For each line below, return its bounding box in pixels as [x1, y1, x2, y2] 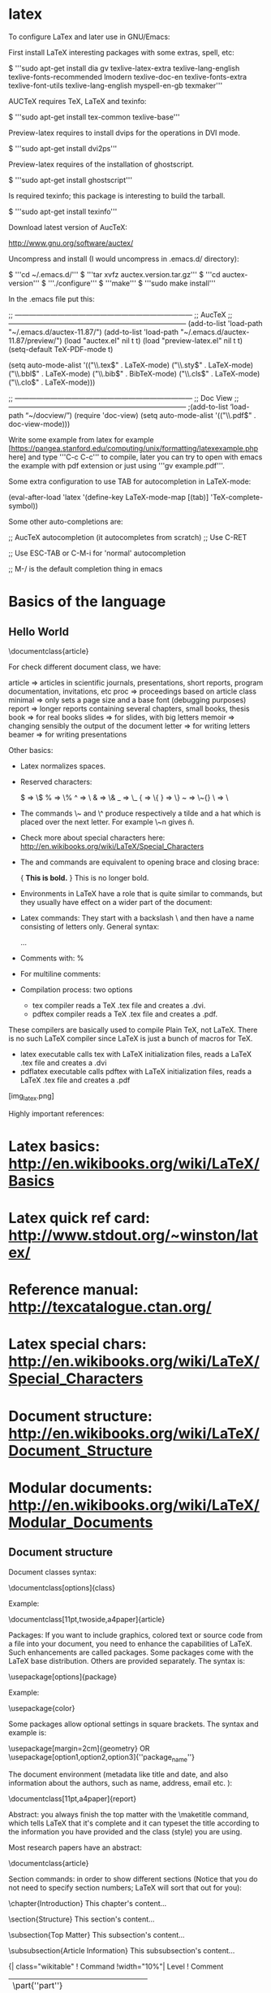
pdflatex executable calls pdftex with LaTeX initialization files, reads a [19, 1066, 252, 1076]
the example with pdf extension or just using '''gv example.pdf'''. [8, 460, 225, 470]
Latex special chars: [8, 1335, 148, 1354]
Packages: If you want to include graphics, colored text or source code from [8, 1630, 264, 1639]
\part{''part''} [12, 1980, 63, 1991]
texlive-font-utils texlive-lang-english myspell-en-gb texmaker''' [8, 81, 223, 90]
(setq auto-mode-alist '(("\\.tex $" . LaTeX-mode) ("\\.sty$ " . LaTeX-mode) [8, 359, 254, 370]
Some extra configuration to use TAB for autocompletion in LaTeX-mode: [8, 476, 252, 486]
